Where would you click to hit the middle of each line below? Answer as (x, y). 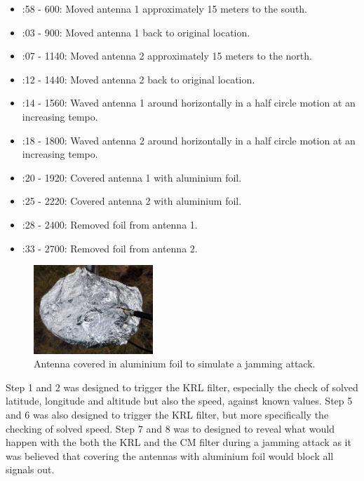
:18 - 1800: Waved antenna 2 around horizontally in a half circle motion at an (189, 140)
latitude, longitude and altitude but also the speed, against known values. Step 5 (179, 401)
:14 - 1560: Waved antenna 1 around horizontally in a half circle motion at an (189, 103)
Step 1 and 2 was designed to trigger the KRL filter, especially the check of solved (182, 387)
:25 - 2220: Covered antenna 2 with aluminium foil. (132, 201)
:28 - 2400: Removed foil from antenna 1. (110, 224)
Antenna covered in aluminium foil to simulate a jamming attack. (175, 364)
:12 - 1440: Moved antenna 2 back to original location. (139, 79)
